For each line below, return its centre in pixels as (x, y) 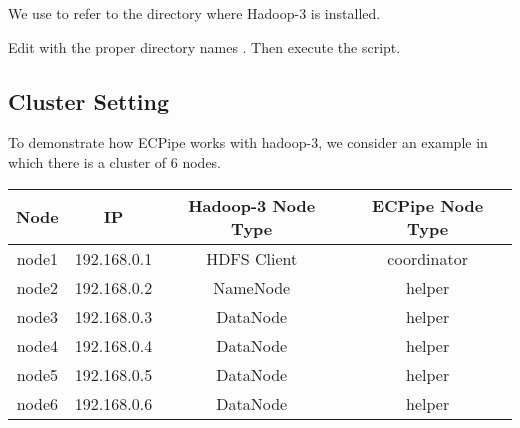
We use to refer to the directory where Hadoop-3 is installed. (194, 13)
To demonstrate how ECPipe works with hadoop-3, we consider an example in (248, 142)
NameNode (252, 287)
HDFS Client (252, 258)
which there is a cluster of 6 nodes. (115, 161)
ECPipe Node (428, 205)
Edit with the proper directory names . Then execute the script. (204, 46)
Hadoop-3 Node (252, 205)
